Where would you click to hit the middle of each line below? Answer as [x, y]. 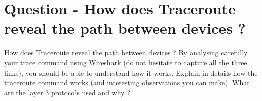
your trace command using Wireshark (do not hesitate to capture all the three [126, 62]
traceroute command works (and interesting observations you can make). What [127, 82]
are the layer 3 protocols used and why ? [67, 92]
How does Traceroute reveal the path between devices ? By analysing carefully [126, 53]
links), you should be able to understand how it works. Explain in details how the [131, 72]
